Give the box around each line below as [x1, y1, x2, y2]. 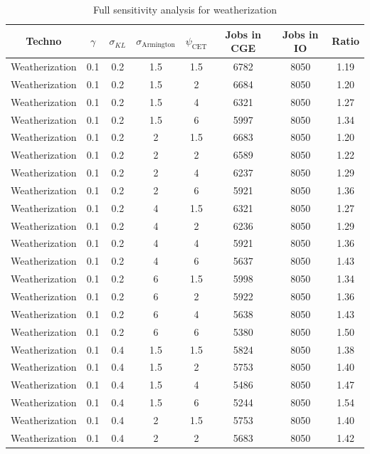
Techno [26, 33, 62, 48]
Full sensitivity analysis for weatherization [92, 2, 277, 16]
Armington [142, 41, 175, 49]
